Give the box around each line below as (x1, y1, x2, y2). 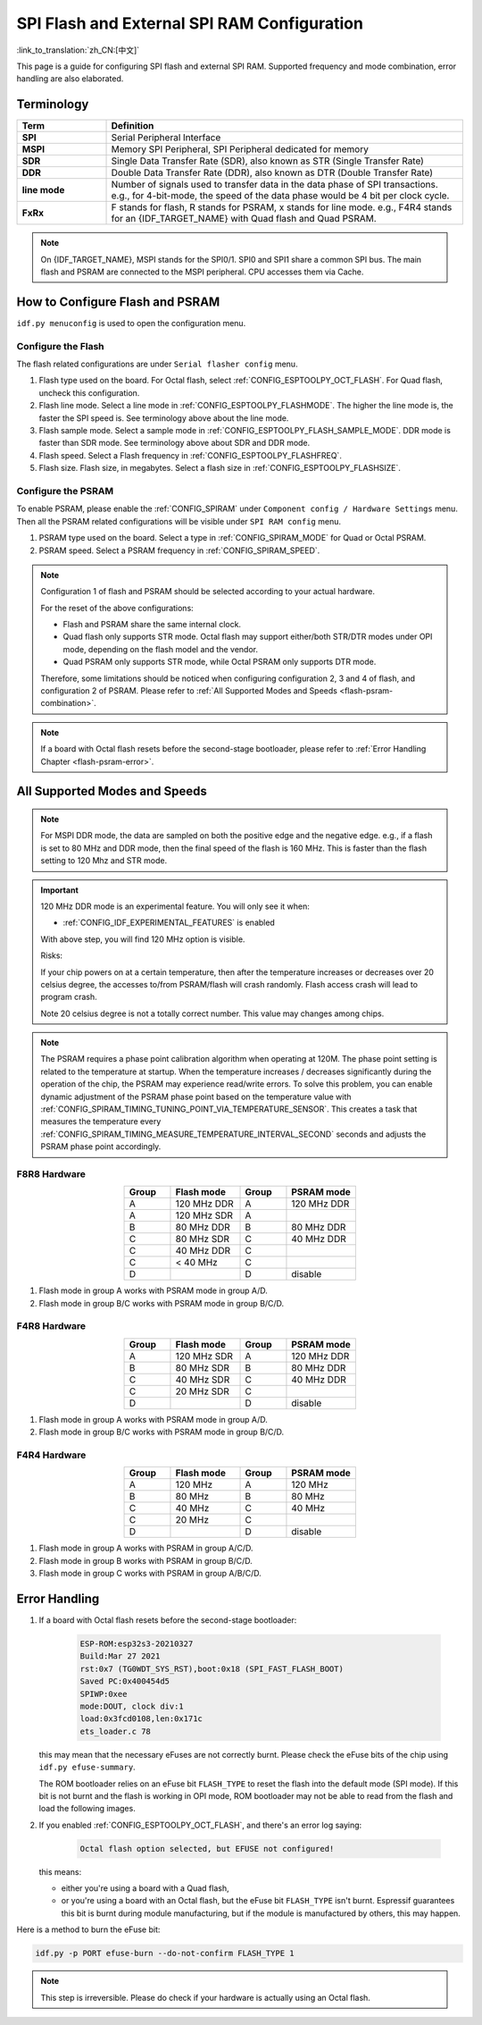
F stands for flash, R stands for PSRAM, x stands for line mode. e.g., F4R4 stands (111, 201, 453, 214)
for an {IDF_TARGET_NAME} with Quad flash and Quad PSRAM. (111, 213, 377, 225)
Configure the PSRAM (16, 484, 114, 497)
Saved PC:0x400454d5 (79, 1676, 170, 1686)
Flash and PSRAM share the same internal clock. (62, 619, 241, 630)
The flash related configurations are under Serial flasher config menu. (16, 358, 298, 370)
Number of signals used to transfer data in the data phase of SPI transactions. (111, 179, 439, 191)
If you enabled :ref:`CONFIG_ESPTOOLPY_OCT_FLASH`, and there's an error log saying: (38, 1819, 362, 1830)
